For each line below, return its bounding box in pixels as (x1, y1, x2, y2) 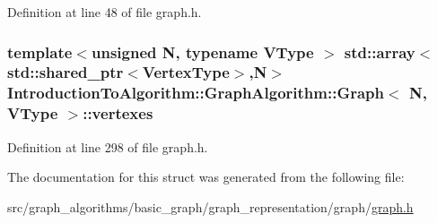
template (7, 40, 73, 63)
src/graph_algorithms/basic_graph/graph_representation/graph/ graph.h (7, 197, 414, 216)
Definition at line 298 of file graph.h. (7, 137, 208, 156)
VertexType (142, 61, 230, 83)
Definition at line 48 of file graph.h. (7, 3, 202, 21)
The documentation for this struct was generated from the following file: (7, 167, 405, 186)
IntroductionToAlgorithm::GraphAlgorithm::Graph (7, 81, 385, 104)
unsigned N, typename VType (91, 40, 314, 63)
